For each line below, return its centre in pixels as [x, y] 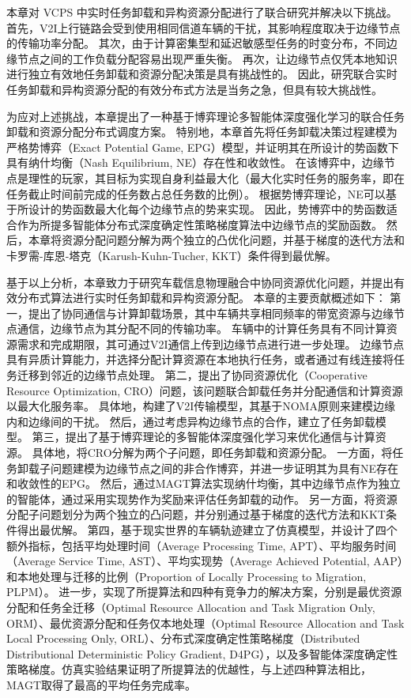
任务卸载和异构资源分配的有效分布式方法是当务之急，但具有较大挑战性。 [194, 89]
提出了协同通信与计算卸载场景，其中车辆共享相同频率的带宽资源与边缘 [211, 313]
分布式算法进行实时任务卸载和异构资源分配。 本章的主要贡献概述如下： [202, 298]
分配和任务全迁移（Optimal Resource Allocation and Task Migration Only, [191, 607]
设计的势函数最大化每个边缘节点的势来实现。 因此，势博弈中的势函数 [207, 209]
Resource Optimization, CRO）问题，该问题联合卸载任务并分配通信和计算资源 [205, 390]
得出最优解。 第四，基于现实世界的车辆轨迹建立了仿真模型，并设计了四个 [207, 530]
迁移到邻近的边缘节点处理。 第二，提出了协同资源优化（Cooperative [192, 375]
